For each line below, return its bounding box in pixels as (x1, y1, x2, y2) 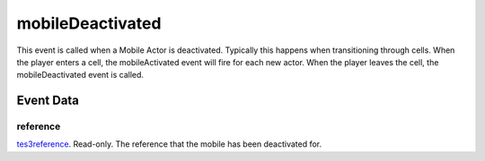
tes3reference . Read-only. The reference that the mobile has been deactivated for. (16, 139, 322, 149)
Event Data (16, 93, 80, 108)
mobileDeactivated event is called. (16, 70, 144, 80)
